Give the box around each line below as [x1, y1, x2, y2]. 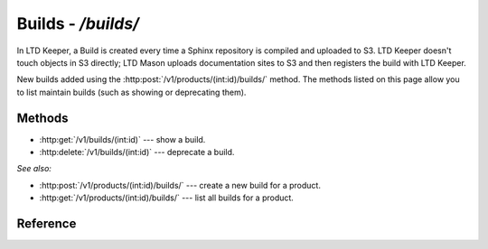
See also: [16, 163, 52, 174]
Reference [16, 217, 77, 231]
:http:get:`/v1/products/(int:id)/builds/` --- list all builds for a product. [39, 192, 294, 203]
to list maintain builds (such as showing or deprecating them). [16, 87, 247, 97]
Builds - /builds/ [16, 14, 140, 33]
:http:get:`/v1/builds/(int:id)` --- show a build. [39, 134, 206, 144]
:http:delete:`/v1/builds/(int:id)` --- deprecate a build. [39, 147, 235, 158]
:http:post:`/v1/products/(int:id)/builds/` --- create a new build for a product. [39, 180, 321, 190]
